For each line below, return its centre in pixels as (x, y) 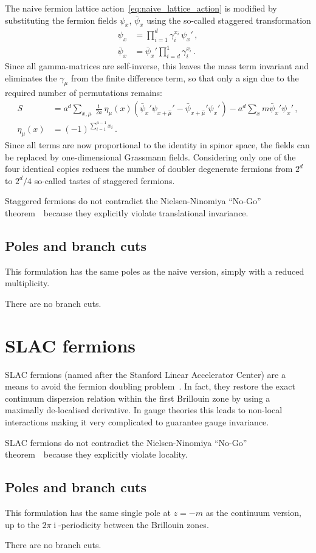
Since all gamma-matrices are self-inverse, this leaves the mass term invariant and (157, 66)
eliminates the (31, 77)
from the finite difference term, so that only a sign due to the (185, 77)
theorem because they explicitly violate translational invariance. (127, 212)
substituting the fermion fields (61, 20)
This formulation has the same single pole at (88, 512)
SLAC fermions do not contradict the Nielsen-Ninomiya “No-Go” (126, 442)
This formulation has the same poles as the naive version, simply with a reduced (155, 271)
